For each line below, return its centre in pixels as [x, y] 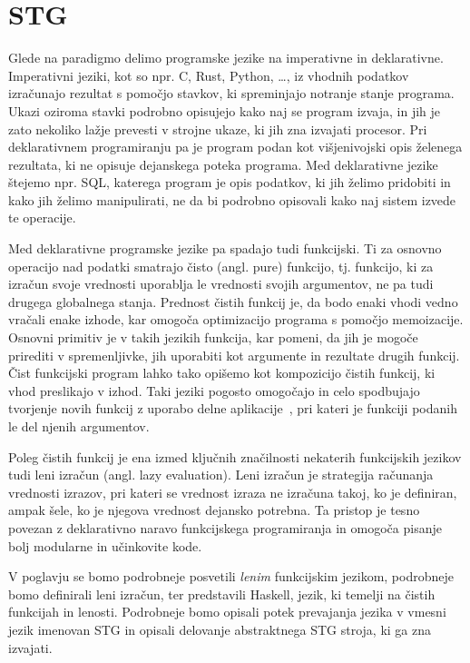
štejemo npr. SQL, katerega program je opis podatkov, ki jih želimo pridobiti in [230, 182]
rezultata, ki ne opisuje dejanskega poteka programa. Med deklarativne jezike [223, 164]
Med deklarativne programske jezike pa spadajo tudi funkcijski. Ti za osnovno [225, 248]
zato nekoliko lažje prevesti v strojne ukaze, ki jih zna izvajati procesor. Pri [218, 129]
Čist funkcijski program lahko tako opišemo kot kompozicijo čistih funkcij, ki [222, 373]
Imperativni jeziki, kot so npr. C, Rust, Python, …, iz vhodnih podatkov [209, 75]
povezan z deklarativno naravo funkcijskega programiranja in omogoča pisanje [225, 527]
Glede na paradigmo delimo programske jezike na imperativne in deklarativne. [226, 58]
